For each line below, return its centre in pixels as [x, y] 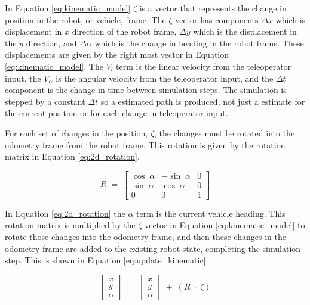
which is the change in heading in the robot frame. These [199, 43]
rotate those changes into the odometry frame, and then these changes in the [145, 236]
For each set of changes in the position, [76, 133]
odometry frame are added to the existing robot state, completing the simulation [153, 248]
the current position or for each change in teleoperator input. [116, 113]
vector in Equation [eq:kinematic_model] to [225, 225]
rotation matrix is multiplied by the [70, 225]
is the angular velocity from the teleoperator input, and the [165, 78]
